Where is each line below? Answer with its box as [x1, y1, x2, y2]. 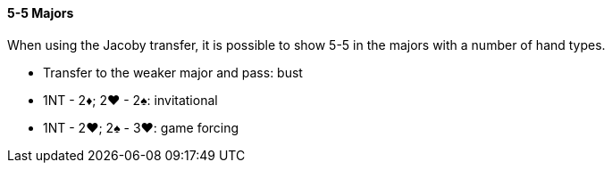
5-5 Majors [7, 5, 74, 20]
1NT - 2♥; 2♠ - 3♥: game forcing [43, 119, 239, 135]
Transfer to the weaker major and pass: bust [43, 64, 303, 80]
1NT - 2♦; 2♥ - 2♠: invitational [43, 92, 218, 108]
